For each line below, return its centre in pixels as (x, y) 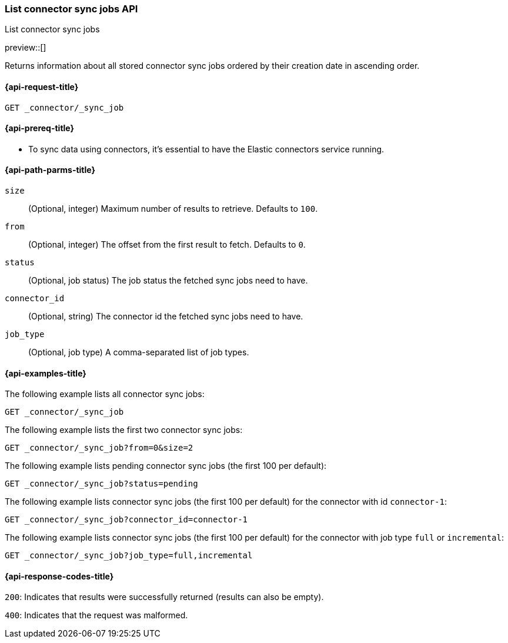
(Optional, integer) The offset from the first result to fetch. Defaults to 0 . (167, 245)
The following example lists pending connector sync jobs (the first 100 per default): (166, 466)
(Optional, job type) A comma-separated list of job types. (139, 352)
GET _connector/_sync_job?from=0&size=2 (99, 448)
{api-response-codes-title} (59, 576)
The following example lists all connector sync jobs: (105, 394)
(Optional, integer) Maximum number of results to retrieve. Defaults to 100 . (173, 209)
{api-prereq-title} (40, 128)
